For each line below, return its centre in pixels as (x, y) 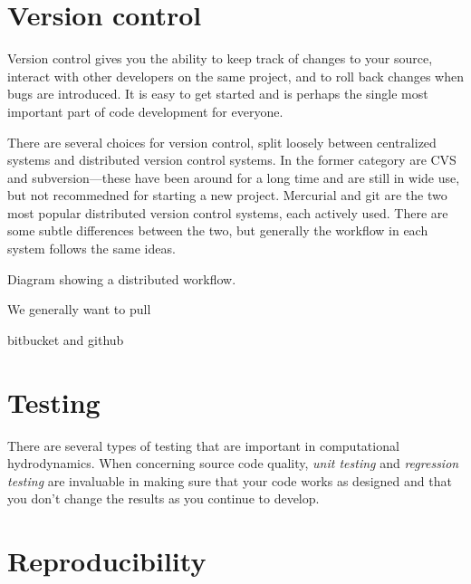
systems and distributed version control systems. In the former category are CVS (232, 160)
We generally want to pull (79, 309)
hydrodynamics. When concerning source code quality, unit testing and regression (233, 463)
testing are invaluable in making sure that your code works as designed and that (230, 480)
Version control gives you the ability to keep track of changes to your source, (220, 58)
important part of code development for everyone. (145, 111)
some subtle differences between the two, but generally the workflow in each (218, 230)
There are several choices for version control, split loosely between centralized (222, 142)
